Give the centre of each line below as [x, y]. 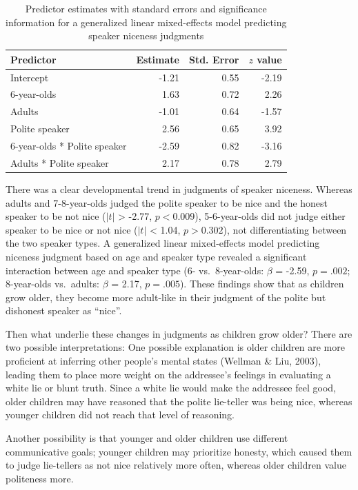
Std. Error [214, 59]
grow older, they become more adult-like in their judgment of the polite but [166, 297]
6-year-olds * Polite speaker [69, 145]
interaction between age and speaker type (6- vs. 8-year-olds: [135, 270]
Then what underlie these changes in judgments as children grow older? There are [179, 333]
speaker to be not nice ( [56, 216]
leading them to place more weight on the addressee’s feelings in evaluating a [168, 374]
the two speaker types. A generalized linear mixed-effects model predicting [163, 243]
